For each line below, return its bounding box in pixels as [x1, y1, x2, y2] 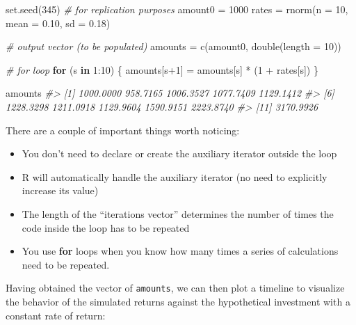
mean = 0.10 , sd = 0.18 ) [6, 15, 111, 30]
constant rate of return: [6, 308, 106, 322]
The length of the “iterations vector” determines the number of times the [22, 206, 334, 221]
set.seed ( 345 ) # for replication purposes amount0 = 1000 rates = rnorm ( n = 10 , [6, 2, 348, 16]
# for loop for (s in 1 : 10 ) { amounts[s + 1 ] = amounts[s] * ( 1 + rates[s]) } [6, 62, 318, 77]
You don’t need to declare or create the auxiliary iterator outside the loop [22, 146, 337, 161]
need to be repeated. [22, 257, 110, 271]
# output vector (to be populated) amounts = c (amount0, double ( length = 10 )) [6, 39, 341, 54]
